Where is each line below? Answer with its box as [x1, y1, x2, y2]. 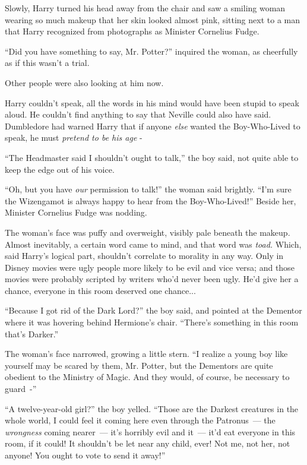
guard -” [5, 382, 37, 395]
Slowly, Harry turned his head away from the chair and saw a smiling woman [5, 2, 286, 14]
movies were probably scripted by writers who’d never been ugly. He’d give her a [5, 273, 299, 285]
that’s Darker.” [5, 327, 59, 340]
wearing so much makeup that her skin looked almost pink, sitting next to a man [5, 13, 300, 26]
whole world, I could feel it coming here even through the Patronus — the [5, 414, 276, 426]
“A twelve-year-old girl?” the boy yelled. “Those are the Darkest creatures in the [5, 402, 299, 415]
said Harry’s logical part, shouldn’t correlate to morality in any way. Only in [5, 249, 284, 262]
